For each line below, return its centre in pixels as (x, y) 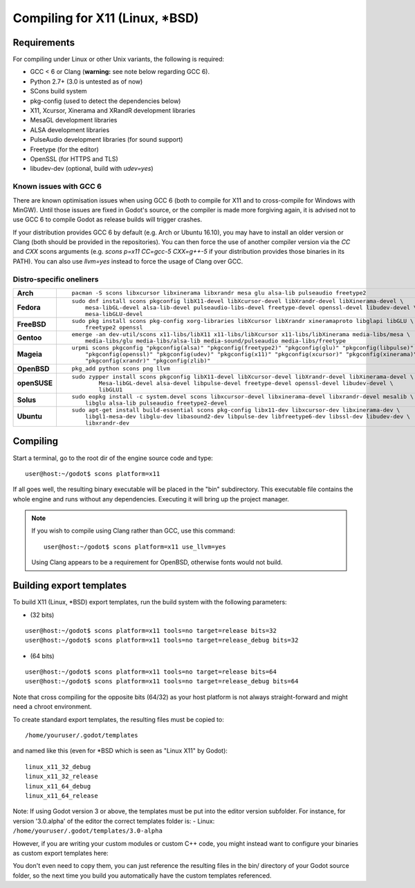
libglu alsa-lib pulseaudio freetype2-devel (157, 403)
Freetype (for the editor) (65, 149)
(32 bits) (42, 615)
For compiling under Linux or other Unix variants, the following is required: (119, 59)
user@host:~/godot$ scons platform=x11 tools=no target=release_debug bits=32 (162, 640)
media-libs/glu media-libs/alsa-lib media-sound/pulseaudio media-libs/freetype (215, 341)
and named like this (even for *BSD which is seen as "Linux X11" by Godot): (120, 751)
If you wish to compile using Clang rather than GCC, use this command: (133, 531)
